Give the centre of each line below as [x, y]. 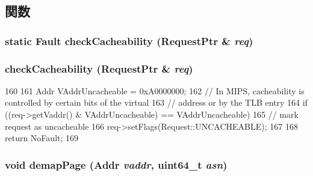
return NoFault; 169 [42, 138]
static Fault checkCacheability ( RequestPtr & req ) [129, 41]
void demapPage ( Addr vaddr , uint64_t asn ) [116, 164]
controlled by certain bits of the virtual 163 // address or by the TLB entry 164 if [156, 102]
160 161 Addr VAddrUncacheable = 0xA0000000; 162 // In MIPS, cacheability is [155, 90]
